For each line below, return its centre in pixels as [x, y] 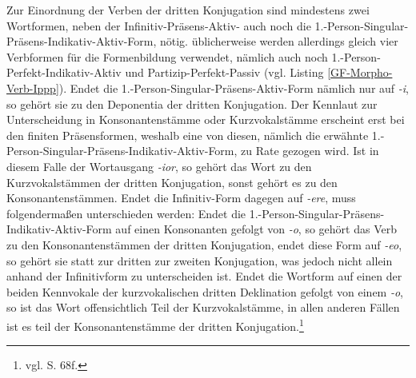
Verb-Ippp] [33, 88]
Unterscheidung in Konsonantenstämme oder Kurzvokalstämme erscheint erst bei [206, 119]
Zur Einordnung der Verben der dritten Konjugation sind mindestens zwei [188, 10]
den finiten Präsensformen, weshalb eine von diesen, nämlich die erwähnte [188, 135]
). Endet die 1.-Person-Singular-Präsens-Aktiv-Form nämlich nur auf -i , [234, 88]
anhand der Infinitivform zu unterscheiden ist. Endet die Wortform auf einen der [204, 276]
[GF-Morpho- [360, 72]
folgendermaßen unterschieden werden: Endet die [126, 213]
